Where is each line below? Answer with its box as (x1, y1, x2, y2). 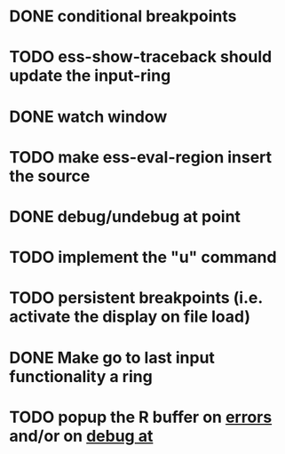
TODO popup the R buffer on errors (9, 407, 273, 427)
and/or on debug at (9, 426, 154, 446)
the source (9, 166, 91, 186)
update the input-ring (9, 66, 171, 86)
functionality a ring (9, 366, 153, 386)
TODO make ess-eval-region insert (9, 147, 273, 167)
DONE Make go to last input (9, 347, 216, 368)
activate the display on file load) (9, 307, 251, 327)
